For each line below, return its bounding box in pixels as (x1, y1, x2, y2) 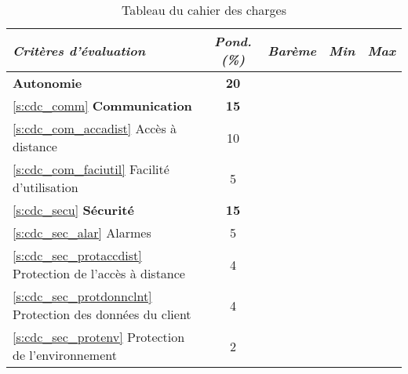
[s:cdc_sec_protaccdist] (13, 246, 142, 264)
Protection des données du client (13, 305, 191, 323)
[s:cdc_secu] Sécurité (13, 201, 134, 219)
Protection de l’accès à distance (13, 264, 185, 282)
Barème (268, 41, 317, 60)
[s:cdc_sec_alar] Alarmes (13, 223, 151, 241)
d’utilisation (13, 178, 78, 196)
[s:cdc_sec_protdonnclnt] (13, 287, 152, 305)
